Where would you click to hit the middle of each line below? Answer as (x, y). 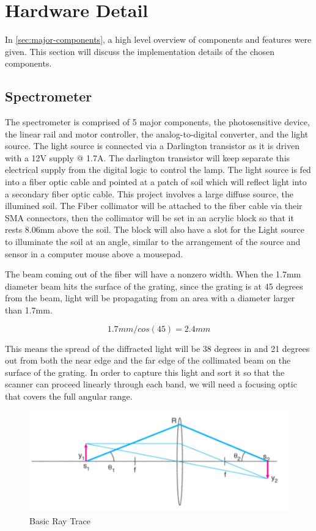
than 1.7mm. (29, 310)
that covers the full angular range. (69, 396)
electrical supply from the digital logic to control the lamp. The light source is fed (158, 170)
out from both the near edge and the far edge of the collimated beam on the (148, 360)
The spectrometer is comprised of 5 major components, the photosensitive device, (157, 122)
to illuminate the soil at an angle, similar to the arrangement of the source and (153, 242)
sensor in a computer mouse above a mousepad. (94, 253)
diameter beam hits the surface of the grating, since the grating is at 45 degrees (154, 286)
